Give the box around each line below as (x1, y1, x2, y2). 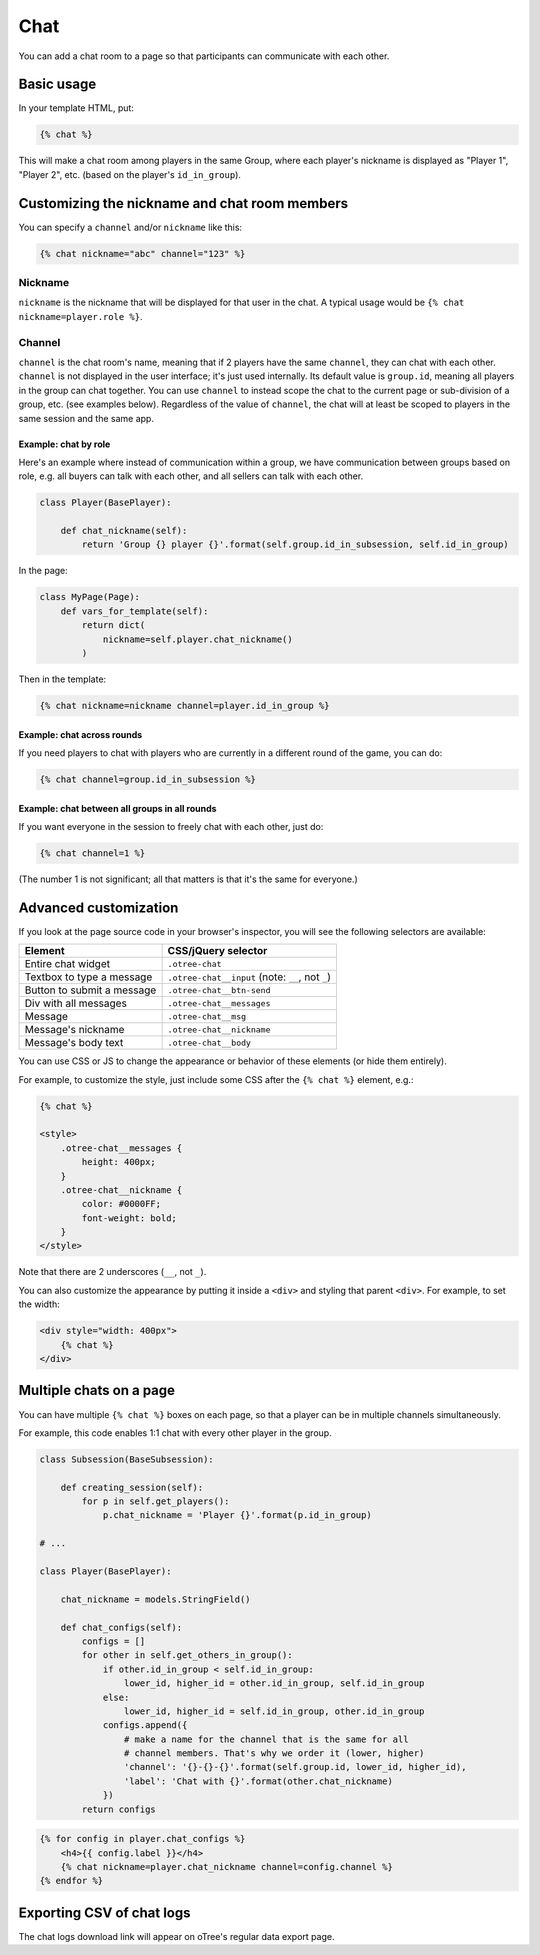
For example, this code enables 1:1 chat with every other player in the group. (18, 1426, 332, 1439)
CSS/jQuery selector (167, 944, 268, 958)
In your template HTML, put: (18, 102, 135, 114)
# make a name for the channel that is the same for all (123, 1733, 409, 1745)
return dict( (81, 620, 146, 631)
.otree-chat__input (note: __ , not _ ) (167, 970, 332, 984)
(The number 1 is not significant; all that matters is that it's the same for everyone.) (18, 873, 359, 885)
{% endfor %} (39, 1875, 104, 1887)
